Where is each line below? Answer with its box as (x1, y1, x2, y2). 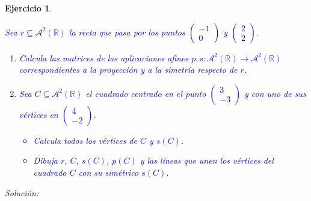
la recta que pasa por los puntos (69, 25, 185, 38)
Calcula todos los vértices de (33, 134, 137, 146)
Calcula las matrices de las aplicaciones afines (19, 51, 189, 64)
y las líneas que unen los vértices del (140, 154, 274, 167)
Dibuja (33, 154, 58, 167)
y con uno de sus (244, 87, 306, 99)
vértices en (19, 108, 58, 120)
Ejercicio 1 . (5, 2, 52, 14)
